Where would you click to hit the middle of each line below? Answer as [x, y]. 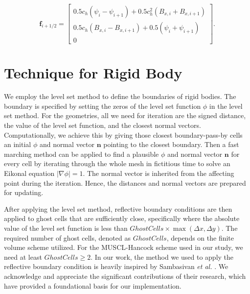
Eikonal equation [29, 173]
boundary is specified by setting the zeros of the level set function [102, 106]
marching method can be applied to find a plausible [81, 154]
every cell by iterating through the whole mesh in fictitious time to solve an [117, 163]
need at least [23, 257]
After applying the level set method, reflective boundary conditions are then [118, 208]
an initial [18, 144]
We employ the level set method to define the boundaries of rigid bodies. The [120, 96]
